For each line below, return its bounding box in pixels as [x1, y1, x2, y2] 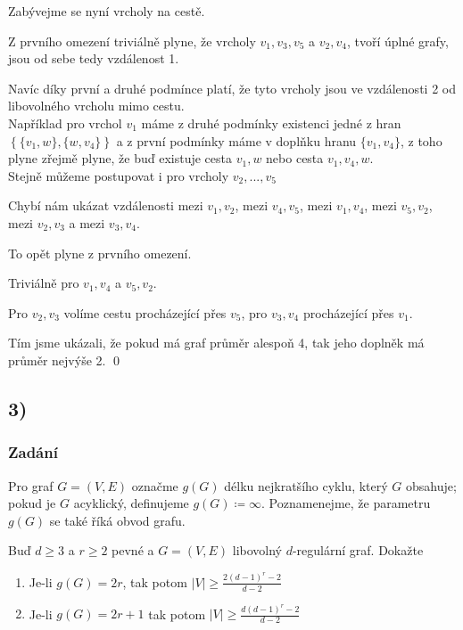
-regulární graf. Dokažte [292, 541, 424, 560]
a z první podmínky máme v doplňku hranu [116, 131, 357, 150]
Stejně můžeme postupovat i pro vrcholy [8, 166, 229, 184]
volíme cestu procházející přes [63, 303, 227, 322]
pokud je [8, 494, 56, 512]
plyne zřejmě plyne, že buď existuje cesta [8, 149, 233, 168]
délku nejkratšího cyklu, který [224, 476, 388, 495]
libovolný [232, 541, 282, 560]
